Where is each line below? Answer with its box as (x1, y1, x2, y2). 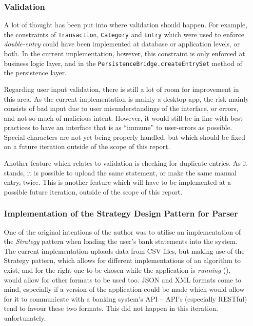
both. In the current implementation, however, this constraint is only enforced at (4, 48, 245, 59)
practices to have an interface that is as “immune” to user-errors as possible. (4, 122, 232, 132)
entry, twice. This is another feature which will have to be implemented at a (4, 177, 231, 187)
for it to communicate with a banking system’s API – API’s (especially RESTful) (4, 293, 247, 304)
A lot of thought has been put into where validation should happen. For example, (4, 20, 248, 30)
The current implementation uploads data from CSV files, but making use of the (4, 245, 245, 256)
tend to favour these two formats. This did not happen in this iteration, (4, 303, 218, 313)
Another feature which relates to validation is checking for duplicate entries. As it (4, 158, 248, 168)
